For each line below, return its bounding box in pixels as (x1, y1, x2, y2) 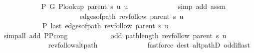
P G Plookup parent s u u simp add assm (41, 1, 226, 11)
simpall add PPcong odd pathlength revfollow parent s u (3, 30, 227, 40)
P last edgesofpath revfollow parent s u (42, 20, 169, 31)
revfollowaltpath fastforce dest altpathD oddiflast (48, 40, 250, 50)
